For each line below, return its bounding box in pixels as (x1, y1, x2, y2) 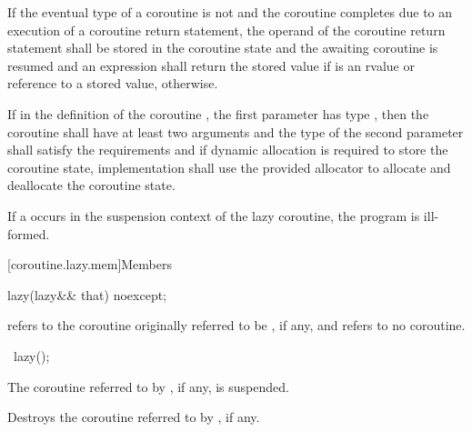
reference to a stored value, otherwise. (7, 74, 218, 93)
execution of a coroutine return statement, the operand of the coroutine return (7, 20, 446, 39)
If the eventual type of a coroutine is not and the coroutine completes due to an (7, 3, 453, 21)
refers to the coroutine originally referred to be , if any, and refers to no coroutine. (7, 316, 466, 335)
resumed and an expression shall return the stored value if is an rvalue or (7, 55, 415, 75)
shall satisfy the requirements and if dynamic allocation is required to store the (7, 140, 448, 159)
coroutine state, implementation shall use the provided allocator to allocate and (7, 157, 451, 176)
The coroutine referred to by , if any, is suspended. (7, 377, 289, 396)
